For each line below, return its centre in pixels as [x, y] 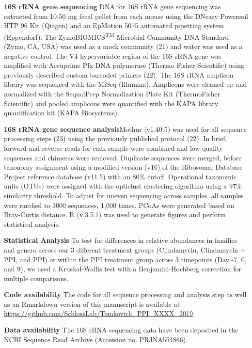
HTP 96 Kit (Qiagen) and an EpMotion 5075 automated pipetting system [114, 25]
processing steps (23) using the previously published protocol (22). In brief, [116, 138]
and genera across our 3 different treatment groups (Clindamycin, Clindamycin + [125, 249]
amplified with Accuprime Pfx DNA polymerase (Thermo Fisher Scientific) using [124, 65]
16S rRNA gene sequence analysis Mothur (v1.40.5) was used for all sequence [125, 129]
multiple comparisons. [36, 278]
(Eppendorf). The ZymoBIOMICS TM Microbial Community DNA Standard [117, 36]
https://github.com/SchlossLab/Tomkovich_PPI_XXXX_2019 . [100, 313]
